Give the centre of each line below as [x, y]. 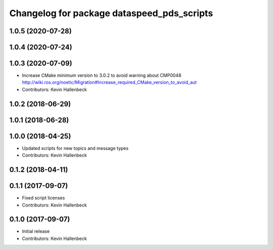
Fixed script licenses [43, 198]
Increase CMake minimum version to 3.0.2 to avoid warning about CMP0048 [102, 75]
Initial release [36, 231]
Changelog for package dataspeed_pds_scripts [111, 13]
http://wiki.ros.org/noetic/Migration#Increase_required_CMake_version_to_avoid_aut [109, 82]
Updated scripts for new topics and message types [75, 148]
